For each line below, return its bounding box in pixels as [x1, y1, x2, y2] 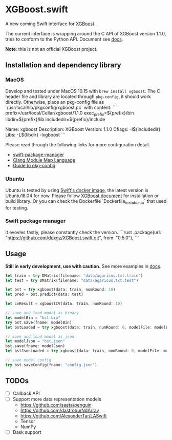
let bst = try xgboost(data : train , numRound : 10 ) [5, 287, 116, 292]
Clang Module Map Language [12, 157, 75, 163]
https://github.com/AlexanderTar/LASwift [20, 412, 107, 419]
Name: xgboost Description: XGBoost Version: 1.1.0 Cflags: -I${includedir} [5, 126, 161, 132]
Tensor [20, 418, 36, 424]
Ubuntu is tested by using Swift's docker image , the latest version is [5, 187, 148, 193]
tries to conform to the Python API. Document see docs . [5, 36, 123, 42]
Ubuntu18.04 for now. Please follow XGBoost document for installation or [5, 193, 159, 199]
